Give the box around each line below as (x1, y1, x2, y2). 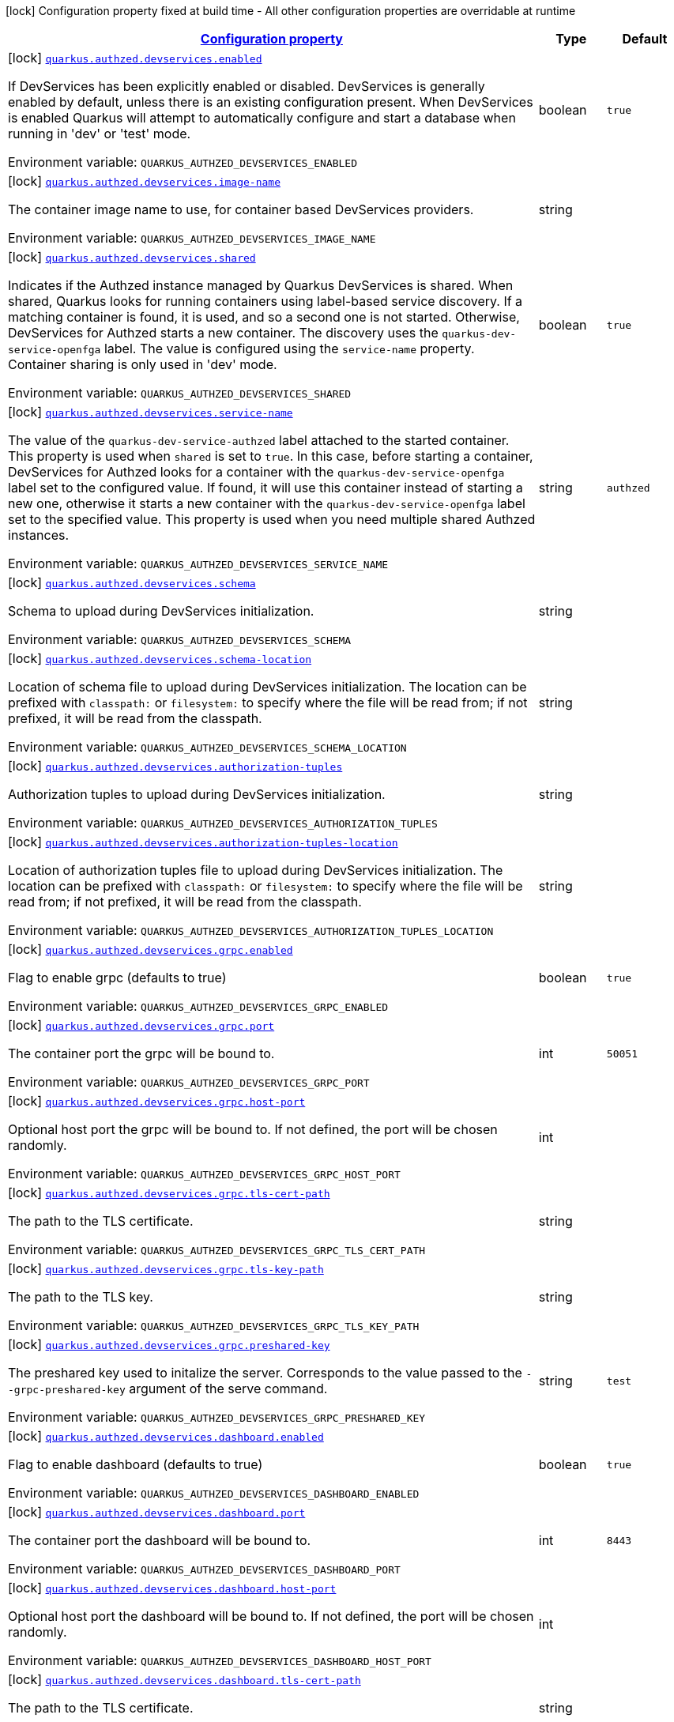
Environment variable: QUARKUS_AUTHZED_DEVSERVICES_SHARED (8, 385, 352, 401)
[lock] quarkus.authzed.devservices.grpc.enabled (8, 941, 293, 957)
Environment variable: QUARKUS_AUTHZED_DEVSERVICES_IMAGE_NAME (8, 230, 376, 246)
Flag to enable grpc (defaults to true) (8, 970, 227, 985)
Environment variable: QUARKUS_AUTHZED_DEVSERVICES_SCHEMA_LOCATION (8, 739, 407, 755)
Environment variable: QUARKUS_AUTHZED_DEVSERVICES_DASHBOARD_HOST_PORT (8, 1652, 431, 1668)
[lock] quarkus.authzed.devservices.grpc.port (8, 1017, 275, 1033)
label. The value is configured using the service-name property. (104, 341, 475, 356)
